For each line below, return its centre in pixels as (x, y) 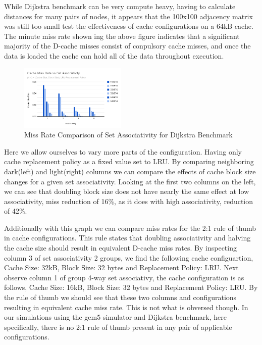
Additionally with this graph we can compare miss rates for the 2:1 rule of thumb (130, 228)
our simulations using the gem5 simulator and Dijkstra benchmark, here (116, 317)
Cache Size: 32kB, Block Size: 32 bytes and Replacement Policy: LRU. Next (121, 267)
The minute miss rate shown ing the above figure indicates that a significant (122, 36)
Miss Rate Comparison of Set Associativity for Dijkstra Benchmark (128, 135)
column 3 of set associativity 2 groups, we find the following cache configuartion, (129, 257)
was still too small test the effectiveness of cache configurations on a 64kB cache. (129, 26)
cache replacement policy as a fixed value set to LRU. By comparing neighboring (129, 161)
